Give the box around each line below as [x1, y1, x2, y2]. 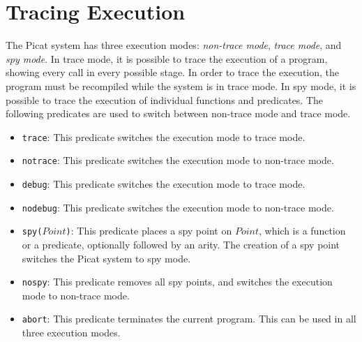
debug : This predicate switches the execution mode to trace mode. [22, 177, 306, 191]
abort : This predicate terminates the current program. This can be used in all [22, 311, 356, 326]
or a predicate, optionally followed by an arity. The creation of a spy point [22, 237, 340, 251]
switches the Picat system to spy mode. [22, 251, 191, 265]
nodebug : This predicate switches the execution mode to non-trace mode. [22, 200, 334, 214]
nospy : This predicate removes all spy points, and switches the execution [22, 274, 333, 289]
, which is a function [258, 223, 346, 238]
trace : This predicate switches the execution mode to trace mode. [22, 129, 306, 144]
